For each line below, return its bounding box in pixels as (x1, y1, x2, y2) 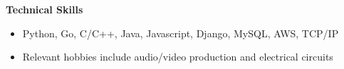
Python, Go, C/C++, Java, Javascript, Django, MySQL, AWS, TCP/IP (22, 25, 339, 40)
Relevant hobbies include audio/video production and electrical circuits (22, 49, 333, 64)
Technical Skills (6, 2, 83, 16)
